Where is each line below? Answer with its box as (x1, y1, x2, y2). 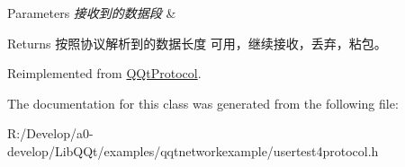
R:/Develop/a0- (7, 124, 94, 143)
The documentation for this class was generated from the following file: (7, 93, 399, 112)
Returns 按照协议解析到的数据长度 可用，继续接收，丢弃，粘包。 (7, 33, 387, 52)
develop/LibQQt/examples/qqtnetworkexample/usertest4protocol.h (7, 141, 379, 160)
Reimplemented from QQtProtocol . (7, 64, 202, 83)
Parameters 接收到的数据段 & (7, 4, 176, 22)
